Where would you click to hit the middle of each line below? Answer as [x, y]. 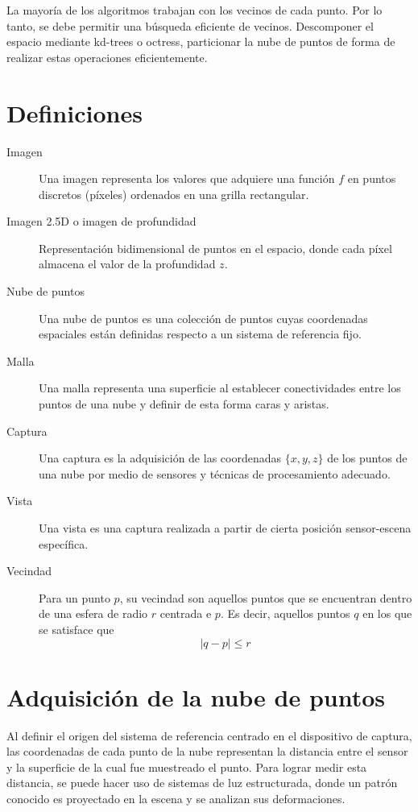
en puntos [372, 178]
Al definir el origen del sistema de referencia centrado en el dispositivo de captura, [209, 735]
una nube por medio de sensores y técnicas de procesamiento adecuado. [215, 473]
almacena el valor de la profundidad [127, 264]
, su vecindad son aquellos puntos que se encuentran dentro [266, 597]
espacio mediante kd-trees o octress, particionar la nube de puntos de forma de [201, 41]
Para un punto [74, 597]
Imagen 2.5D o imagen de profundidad [101, 221]
